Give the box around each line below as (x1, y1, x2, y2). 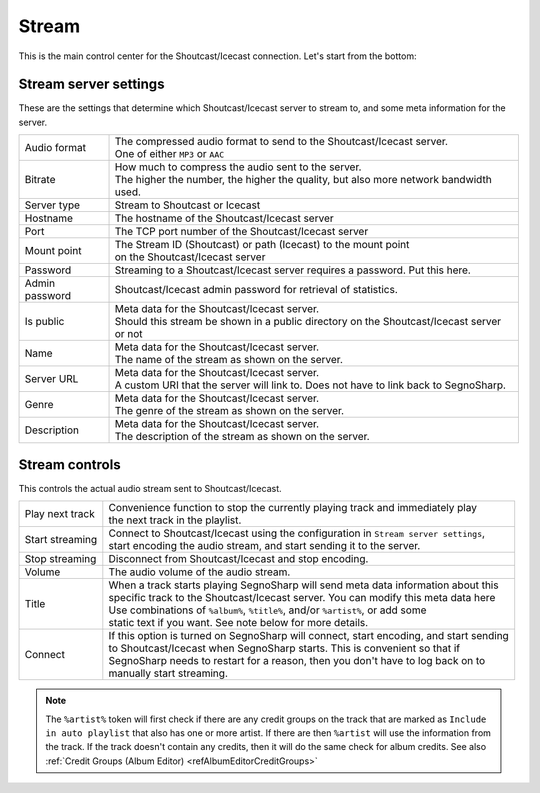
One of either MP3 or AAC (114, 147, 225, 161)
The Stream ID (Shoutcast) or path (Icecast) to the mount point (114, 238, 410, 252)
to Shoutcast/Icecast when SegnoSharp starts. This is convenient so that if (108, 641, 461, 655)
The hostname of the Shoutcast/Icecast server (114, 211, 334, 225)
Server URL (24, 372, 79, 386)
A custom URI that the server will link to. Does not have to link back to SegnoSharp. (114, 378, 507, 392)
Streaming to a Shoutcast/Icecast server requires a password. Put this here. (114, 263, 472, 277)
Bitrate (24, 173, 56, 187)
